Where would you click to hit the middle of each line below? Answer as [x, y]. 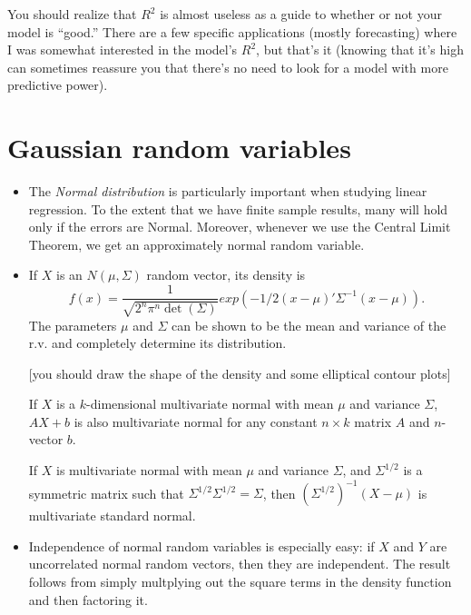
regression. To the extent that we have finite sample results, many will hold [238, 208]
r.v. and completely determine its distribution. [157, 343]
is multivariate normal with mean [149, 470]
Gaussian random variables [179, 148]
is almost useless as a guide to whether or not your [301, 14]
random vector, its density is [226, 275]
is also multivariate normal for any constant [196, 421]
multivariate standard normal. [112, 516]
